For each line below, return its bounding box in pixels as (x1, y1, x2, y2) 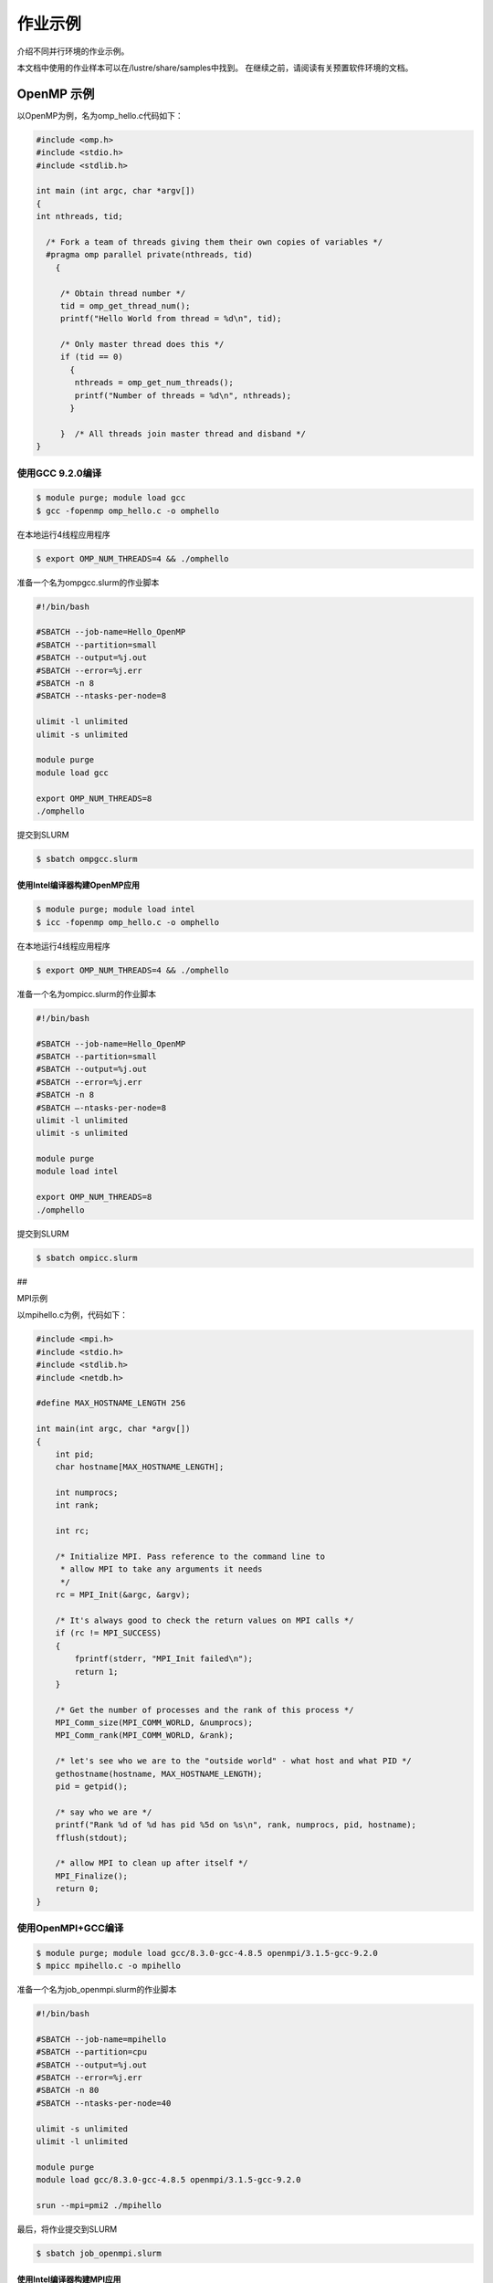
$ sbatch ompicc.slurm (36, 1252, 138, 1263)
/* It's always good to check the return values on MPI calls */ (55, 1615, 354, 1625)
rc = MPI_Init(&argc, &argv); (55, 1590, 191, 1600)
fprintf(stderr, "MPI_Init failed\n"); (74, 1654, 253, 1664)
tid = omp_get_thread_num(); (59, 300, 191, 310)
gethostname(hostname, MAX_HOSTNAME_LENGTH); (55, 1768, 263, 1779)
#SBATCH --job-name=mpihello (36, 2034, 167, 2045)
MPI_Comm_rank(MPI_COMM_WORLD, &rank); (55, 1731, 235, 1741)
